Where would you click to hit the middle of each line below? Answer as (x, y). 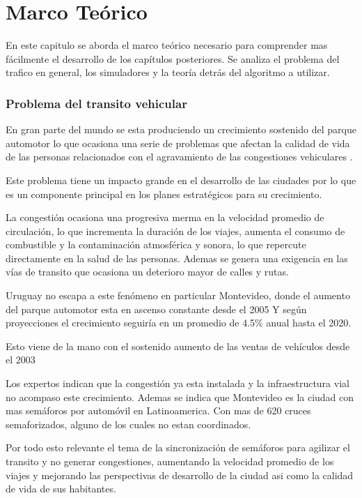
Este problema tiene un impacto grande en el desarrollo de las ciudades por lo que (181, 180)
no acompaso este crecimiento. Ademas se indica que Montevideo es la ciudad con (180, 397)
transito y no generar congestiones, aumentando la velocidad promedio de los (170, 461)
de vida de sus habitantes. (61, 489)
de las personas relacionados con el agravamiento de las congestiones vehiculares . (179, 157)
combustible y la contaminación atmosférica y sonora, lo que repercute (156, 244)
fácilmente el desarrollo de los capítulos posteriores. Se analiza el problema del (173, 58)
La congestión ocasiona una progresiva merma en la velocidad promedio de (165, 217)
